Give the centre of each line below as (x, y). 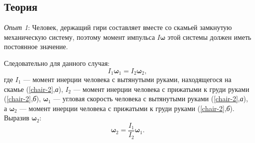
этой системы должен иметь (210, 37)
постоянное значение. (36, 46)
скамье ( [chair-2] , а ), (34, 89)
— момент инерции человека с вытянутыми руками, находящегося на (127, 79)
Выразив (17, 118)
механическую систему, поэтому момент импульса (80, 37)
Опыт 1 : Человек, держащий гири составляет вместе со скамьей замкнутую (118, 27)
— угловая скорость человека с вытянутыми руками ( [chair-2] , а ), (151, 99)
